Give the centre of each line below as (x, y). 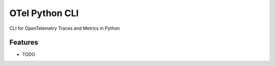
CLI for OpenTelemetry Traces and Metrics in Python (65, 28)
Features (24, 43)
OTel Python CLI (44, 13)
